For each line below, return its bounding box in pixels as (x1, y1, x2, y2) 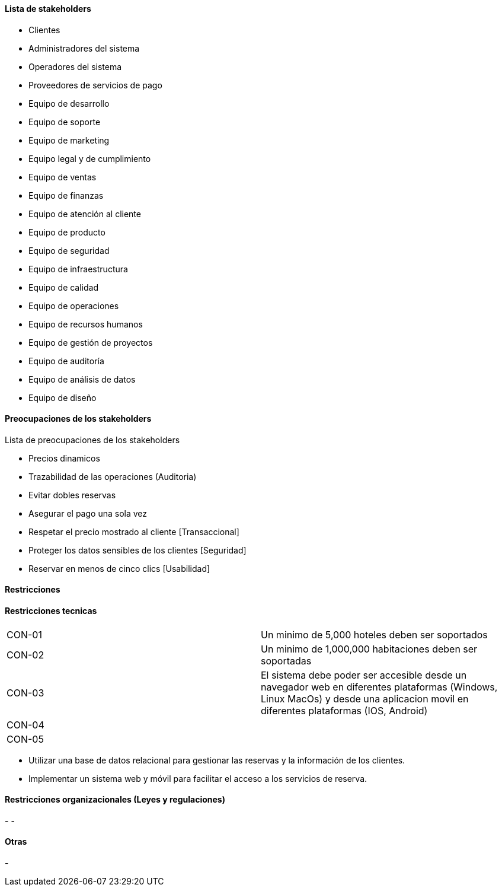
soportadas (261, 654, 312, 667)
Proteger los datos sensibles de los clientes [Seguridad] (28, 545, 247, 555)
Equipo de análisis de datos (28, 374, 136, 384)
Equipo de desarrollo (28, 98, 110, 109)
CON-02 (7, 648, 44, 661)
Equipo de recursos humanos (28, 319, 143, 329)
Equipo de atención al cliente (28, 208, 141, 219)
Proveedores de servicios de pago (28, 79, 162, 90)
